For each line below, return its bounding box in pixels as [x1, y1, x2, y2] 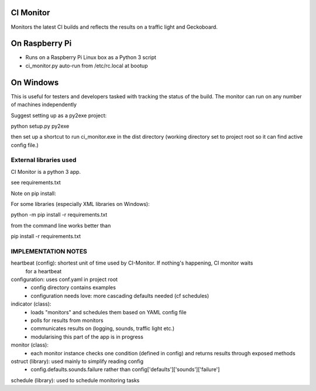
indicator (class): [11, 300, 51, 307]
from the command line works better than [11, 222, 111, 229]
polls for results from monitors [30, 317, 104, 324]
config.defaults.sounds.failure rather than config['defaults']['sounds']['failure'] [30, 366, 220, 373]
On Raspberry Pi [11, 39, 72, 49]
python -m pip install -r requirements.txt [11, 211, 108, 218]
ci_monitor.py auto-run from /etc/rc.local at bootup [25, 62, 148, 69]
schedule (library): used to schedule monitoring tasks [11, 376, 140, 383]
